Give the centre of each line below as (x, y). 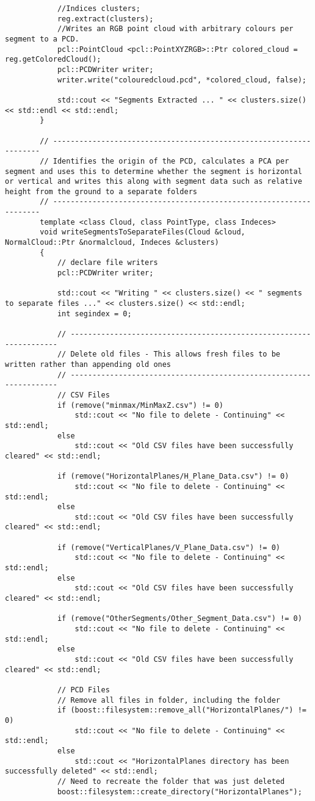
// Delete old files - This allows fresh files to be (169, 354)
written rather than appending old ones (88, 364)
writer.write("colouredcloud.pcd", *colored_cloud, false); (182, 80)
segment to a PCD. (42, 39)
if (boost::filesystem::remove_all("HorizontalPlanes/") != (182, 710)
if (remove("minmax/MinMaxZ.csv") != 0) (140, 405)
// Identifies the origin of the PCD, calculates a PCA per (165, 161)
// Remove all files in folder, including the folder (169, 700)
